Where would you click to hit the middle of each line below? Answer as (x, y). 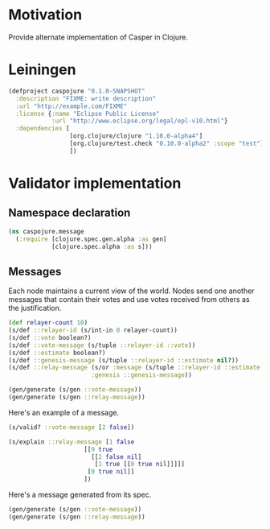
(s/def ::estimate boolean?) (57, 353)
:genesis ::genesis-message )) (142, 375)
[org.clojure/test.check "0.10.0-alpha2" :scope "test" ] (167, 143)
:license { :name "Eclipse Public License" (88, 114)
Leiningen (42, 70)
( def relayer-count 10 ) (48, 323)
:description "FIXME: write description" (86, 98)
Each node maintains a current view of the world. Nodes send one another (131, 291)
